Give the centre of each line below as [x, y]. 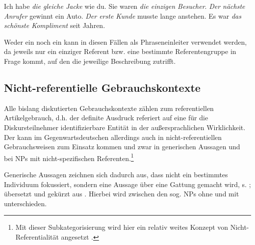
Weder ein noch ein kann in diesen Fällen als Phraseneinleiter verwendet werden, [126, 41]
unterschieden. [25, 203]
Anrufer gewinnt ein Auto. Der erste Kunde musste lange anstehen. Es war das [123, 15]
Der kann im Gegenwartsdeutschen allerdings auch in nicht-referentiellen [113, 137]
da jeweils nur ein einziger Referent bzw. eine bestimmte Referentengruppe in [120, 51]
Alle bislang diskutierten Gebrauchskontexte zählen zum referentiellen [109, 108]
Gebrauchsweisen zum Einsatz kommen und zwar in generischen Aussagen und [122, 147]
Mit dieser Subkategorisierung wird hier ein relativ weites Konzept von [122, 227]
